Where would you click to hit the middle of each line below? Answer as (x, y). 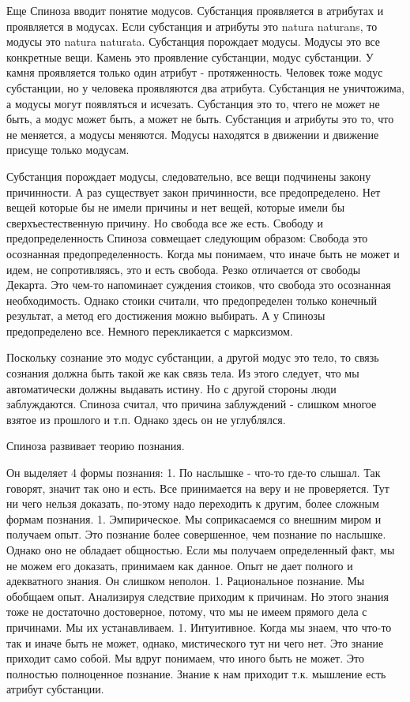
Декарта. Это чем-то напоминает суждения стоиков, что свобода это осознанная (199, 285)
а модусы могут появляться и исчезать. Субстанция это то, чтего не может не (193, 103)
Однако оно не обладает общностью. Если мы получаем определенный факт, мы (201, 550)
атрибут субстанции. (55, 689)
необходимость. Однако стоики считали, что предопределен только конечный (192, 300)
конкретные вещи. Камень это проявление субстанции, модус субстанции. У (190, 56)
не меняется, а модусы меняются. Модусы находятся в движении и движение (193, 134)
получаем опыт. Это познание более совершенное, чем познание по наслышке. (196, 534)
